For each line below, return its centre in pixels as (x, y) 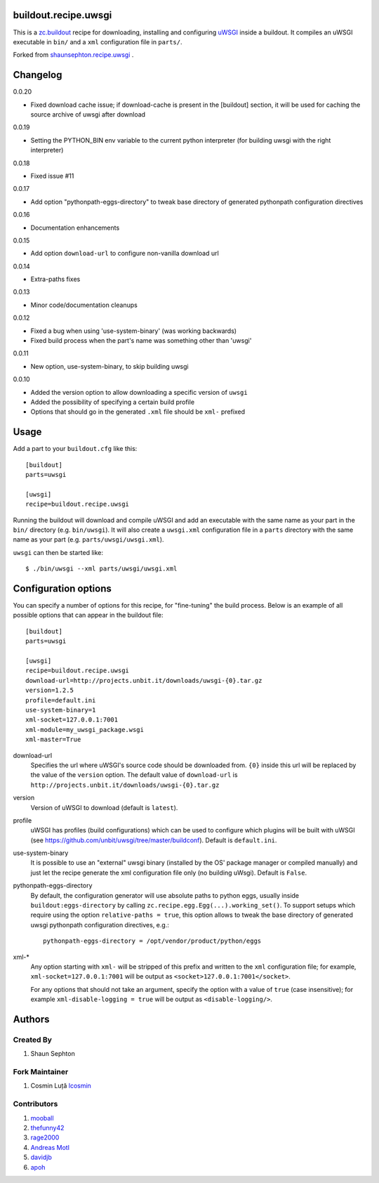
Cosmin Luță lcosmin (61, 1086)
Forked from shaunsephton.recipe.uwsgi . (73, 55)
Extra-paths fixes (55, 279)
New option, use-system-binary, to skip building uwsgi (109, 366)
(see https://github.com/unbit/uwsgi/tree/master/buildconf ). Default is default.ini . (154, 840)
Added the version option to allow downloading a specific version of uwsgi (139, 392)
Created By (33, 1040)
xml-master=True (53, 740)
